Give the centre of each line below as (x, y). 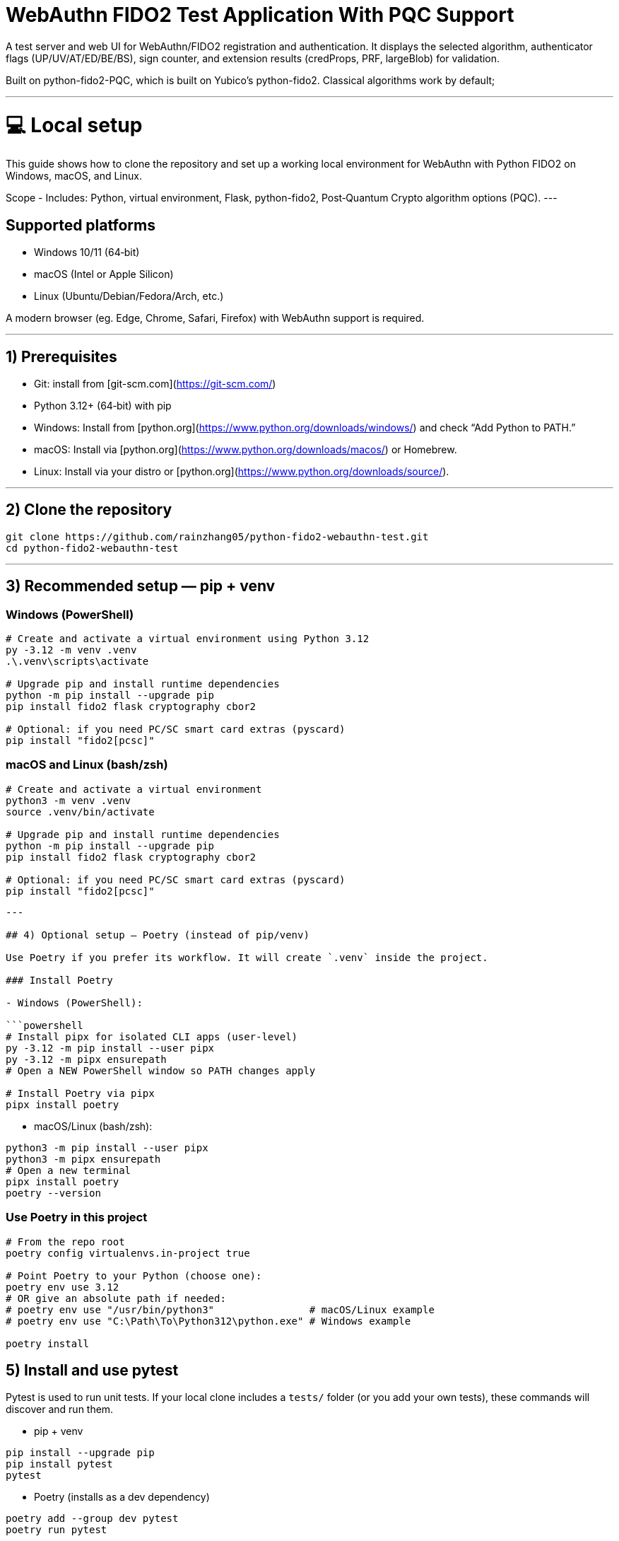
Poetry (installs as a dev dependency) (122, 1497)
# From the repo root (65, 1241)
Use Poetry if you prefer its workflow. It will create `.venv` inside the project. (247, 957)
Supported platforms (81, 225)
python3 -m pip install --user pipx (107, 1147)
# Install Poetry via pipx (80, 1093)
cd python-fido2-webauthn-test (92, 548)
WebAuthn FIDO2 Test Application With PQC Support (260, 15)
